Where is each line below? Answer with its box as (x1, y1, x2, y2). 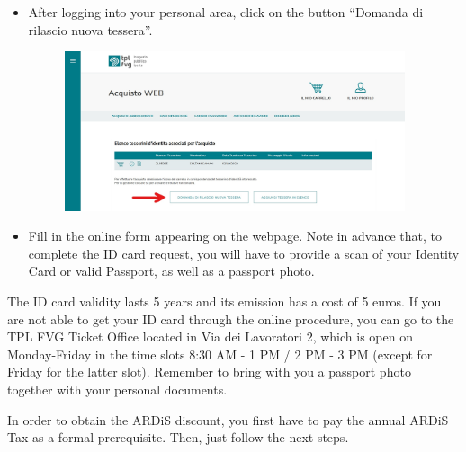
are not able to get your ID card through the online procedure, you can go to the (7, 309, 454, 328)
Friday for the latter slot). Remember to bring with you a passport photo (7, 362, 411, 381)
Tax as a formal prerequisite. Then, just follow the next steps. (7, 428, 349, 447)
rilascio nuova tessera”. (28, 20, 153, 39)
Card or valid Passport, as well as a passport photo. (28, 261, 315, 280)
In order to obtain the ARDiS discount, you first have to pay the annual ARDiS (7, 410, 449, 429)
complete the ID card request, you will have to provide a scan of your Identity (28, 244, 460, 262)
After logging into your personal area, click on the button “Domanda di (28, 3, 424, 21)
